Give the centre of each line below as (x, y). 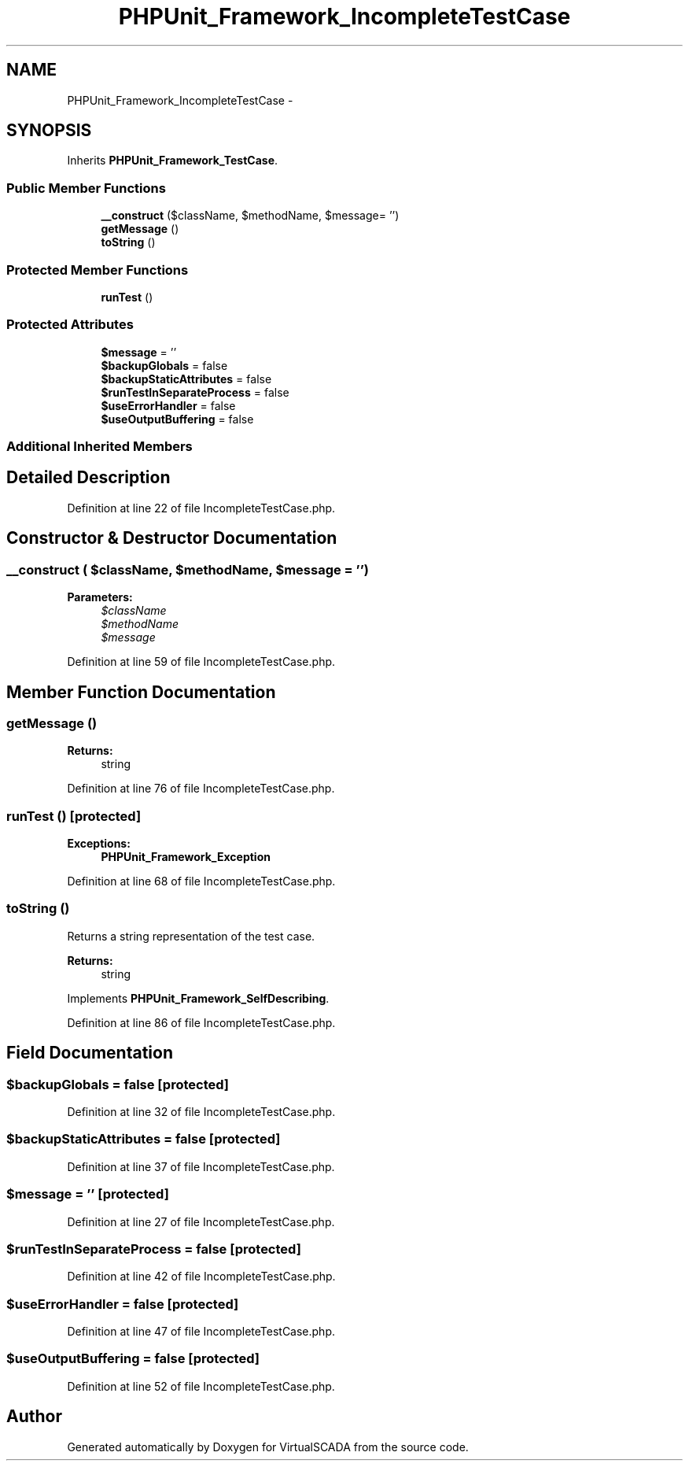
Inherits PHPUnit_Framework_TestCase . (173, 161)
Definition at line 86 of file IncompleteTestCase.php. (201, 1022)
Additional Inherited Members (99, 447)
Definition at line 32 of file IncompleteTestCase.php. (201, 1112)
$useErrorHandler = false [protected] (123, 1304)
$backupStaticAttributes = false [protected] (144, 1139)
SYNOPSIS (49, 131)
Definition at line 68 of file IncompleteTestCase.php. (201, 881)
